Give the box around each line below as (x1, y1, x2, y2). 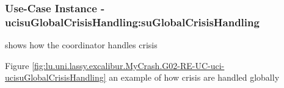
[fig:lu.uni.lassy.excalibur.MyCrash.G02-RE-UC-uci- (32, 59, 225, 71)
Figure (5, 59, 29, 71)
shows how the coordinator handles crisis (5, 38, 158, 51)
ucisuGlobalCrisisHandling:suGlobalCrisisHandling (5, 14, 260, 29)
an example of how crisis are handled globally (109, 71, 280, 84)
